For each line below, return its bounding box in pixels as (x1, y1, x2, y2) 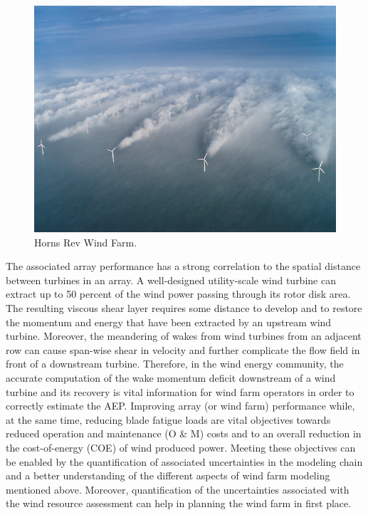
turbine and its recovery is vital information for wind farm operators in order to (6, 384, 354, 399)
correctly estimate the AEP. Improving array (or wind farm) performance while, (6, 398, 355, 413)
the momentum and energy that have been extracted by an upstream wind (6, 314, 332, 329)
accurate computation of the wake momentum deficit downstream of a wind (6, 370, 336, 385)
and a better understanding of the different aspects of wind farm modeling (6, 468, 330, 483)
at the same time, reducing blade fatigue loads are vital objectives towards (6, 412, 331, 427)
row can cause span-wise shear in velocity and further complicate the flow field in (6, 342, 360, 357)
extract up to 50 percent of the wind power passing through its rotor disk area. (6, 286, 351, 301)
